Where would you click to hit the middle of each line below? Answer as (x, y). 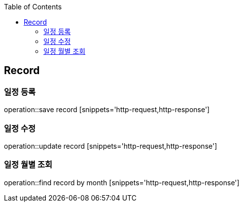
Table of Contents (33, 7)
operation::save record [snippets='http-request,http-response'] (107, 110)
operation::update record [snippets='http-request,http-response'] (111, 146)
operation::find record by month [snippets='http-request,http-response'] (122, 182)
